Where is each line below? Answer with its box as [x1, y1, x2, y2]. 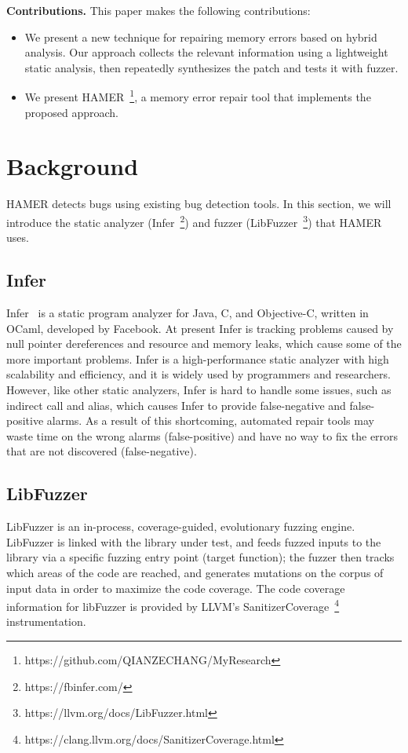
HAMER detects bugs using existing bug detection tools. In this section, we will [6, 196, 392, 212]
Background [6, 150, 139, 182]
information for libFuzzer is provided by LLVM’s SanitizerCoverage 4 [6, 596, 340, 614]
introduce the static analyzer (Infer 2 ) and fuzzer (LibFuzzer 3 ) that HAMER [6, 211, 382, 230]
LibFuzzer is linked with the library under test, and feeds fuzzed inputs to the [6, 533, 381, 550]
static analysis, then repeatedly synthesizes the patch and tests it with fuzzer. [24, 59, 399, 75]
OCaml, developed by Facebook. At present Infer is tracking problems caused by [6, 320, 394, 336]
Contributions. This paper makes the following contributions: [6, 2, 311, 18]
